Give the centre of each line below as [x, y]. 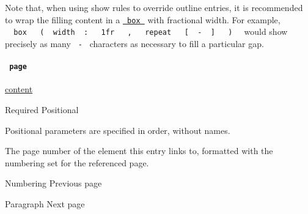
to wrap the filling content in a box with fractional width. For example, [143, 19]
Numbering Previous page [53, 183]
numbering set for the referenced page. [77, 162]
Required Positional [42, 110]
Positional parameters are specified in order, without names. [118, 130]
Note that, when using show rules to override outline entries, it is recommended [154, 7]
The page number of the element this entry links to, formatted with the [139, 151]
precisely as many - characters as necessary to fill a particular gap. [134, 43]
